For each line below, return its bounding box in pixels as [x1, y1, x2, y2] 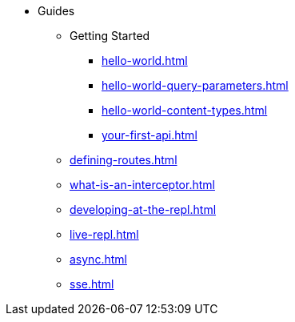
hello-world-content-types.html [102, 103, 268, 117]
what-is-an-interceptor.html [70, 178, 215, 191]
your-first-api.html [102, 128, 197, 142]
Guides [38, 4, 75, 18]
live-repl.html [70, 227, 139, 241]
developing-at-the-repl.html [70, 203, 217, 216]
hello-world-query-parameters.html [102, 78, 289, 92]
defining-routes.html [70, 153, 177, 167]
